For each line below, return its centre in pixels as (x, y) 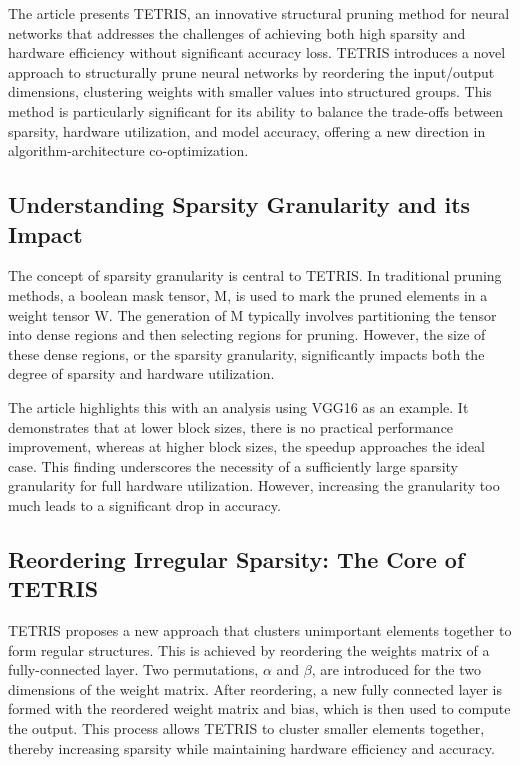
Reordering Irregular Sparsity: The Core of (236, 558)
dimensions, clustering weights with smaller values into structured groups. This (250, 91)
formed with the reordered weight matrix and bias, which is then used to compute (259, 708)
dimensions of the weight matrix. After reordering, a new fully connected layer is (255, 688)
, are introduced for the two (396, 669)
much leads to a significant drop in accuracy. (144, 504)
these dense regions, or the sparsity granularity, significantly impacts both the (246, 353)
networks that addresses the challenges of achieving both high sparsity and (237, 32)
